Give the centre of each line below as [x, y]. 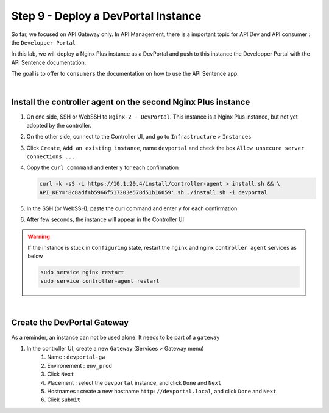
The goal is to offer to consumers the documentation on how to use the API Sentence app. [125, 74]
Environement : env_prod [80, 365]
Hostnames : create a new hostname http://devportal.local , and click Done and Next [162, 391]
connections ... [51, 156]
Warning [39, 236]
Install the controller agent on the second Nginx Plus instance [131, 102]
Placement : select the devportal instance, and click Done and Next [134, 382]
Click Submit [64, 400]
